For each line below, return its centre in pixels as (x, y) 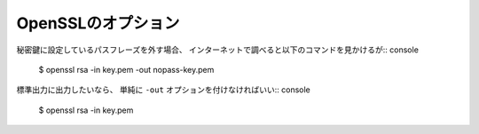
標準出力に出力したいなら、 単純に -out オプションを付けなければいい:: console (163, 90)
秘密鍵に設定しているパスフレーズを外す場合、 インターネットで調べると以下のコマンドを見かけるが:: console (217, 50)
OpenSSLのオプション (98, 23)
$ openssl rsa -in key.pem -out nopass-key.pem (126, 69)
